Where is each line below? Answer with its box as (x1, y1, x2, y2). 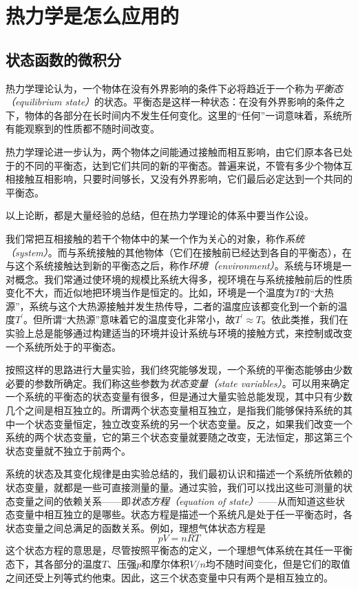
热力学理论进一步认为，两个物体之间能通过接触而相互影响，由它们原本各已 (6, 144, 343, 158)
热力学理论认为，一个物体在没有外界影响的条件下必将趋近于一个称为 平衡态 (6, 81, 343, 95)
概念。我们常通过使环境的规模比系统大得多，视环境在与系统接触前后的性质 (14, 271, 352, 286)
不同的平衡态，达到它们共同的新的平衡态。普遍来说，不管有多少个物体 (24, 158, 343, 172)
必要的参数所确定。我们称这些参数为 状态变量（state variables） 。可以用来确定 (6, 375, 350, 390)
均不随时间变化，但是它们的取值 (205, 556, 350, 570)
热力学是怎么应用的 (6, 1, 180, 30)
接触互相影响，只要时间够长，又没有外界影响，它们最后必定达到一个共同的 (14, 172, 352, 186)
